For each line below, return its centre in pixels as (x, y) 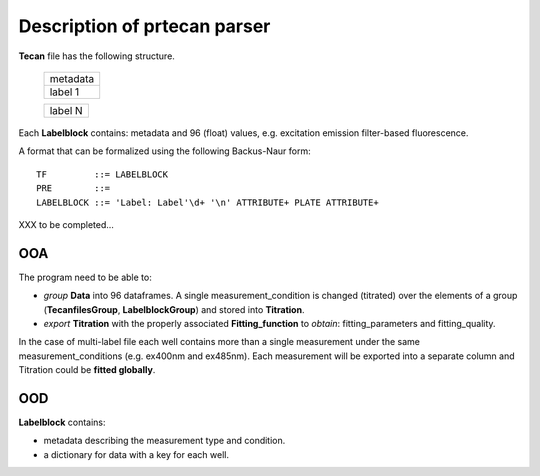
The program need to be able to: (85, 277)
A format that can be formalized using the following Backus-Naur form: (164, 151)
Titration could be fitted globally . (87, 370)
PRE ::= (73, 188)
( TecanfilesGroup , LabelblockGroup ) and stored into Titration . (174, 309)
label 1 (64, 92)
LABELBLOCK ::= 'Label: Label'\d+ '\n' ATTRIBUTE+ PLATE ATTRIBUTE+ (207, 202)
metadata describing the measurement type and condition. (164, 441)
